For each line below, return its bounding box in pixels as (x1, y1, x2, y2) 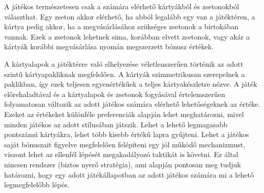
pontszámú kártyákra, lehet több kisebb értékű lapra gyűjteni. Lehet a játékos (4, 129, 249, 140)
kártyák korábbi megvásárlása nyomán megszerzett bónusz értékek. (4, 41, 214, 52)
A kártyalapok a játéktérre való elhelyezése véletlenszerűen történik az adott (4, 58, 244, 69)
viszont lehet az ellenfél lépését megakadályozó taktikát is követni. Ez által (4, 149, 238, 160)
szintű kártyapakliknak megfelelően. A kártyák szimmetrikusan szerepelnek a (4, 68, 245, 79)
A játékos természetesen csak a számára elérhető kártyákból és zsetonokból (4, 1, 239, 11)
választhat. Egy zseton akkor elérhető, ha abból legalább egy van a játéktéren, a (4, 11, 255, 22)
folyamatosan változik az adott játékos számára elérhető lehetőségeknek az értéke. (4, 99, 260, 109)
